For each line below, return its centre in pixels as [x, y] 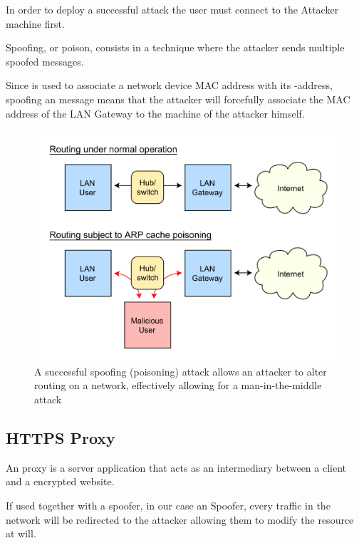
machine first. [35, 23]
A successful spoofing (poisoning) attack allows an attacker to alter [181, 371]
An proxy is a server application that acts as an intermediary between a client [176, 467]
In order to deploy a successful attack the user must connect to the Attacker [172, 9]
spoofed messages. [45, 61]
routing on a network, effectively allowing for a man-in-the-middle [178, 385]
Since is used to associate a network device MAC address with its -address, [169, 85]
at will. [21, 533]
